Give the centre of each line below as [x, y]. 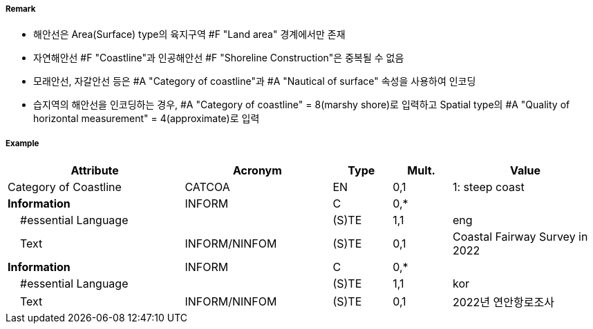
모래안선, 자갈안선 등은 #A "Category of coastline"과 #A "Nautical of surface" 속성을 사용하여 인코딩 [255, 81]
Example [22, 143]
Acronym [257, 171]
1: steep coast [488, 187]
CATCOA [207, 187]
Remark [21, 9]
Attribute [95, 171]
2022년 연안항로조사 [503, 302]
